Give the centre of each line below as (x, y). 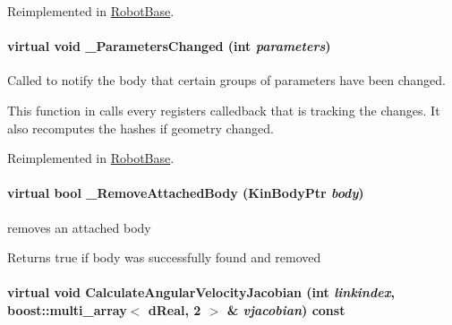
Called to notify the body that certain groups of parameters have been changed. (226, 80)
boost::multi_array (67, 309)
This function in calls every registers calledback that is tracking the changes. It (224, 110)
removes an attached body (79, 227)
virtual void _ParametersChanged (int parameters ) (169, 46)
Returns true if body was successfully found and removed (164, 257)
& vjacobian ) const (286, 309)
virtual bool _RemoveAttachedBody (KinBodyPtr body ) (186, 193)
